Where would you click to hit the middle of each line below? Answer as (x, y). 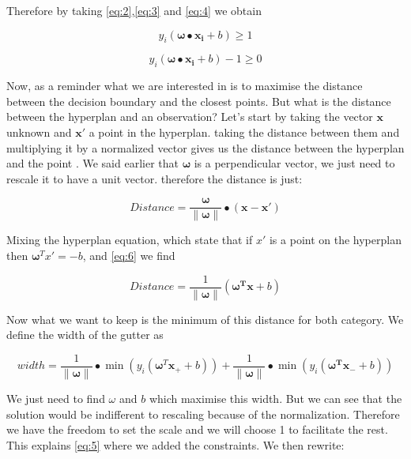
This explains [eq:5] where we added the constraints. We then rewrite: (175, 444)
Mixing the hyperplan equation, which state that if (130, 240)
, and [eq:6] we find (129, 255)
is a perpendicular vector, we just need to (294, 163)
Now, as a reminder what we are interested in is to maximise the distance (185, 86)
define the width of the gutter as (85, 335)
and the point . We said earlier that (92, 163)
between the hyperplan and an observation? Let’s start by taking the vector (190, 117)
